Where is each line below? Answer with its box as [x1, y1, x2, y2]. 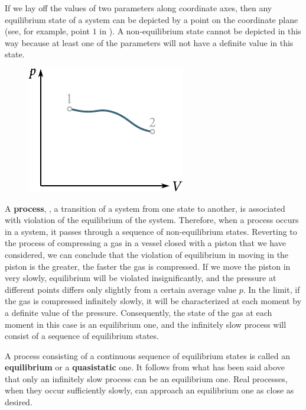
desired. [5, 396, 32, 408]
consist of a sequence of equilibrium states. [5, 330, 159, 342]
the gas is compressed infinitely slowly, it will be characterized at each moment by [5, 295, 302, 307]
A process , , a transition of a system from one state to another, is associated [5, 202, 285, 214]
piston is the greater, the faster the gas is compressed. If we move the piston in [5, 260, 291, 272]
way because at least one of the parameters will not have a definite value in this [5, 36, 294, 49]
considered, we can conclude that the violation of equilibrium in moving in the [5, 248, 289, 260]
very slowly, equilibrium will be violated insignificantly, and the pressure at [5, 272, 276, 284]
